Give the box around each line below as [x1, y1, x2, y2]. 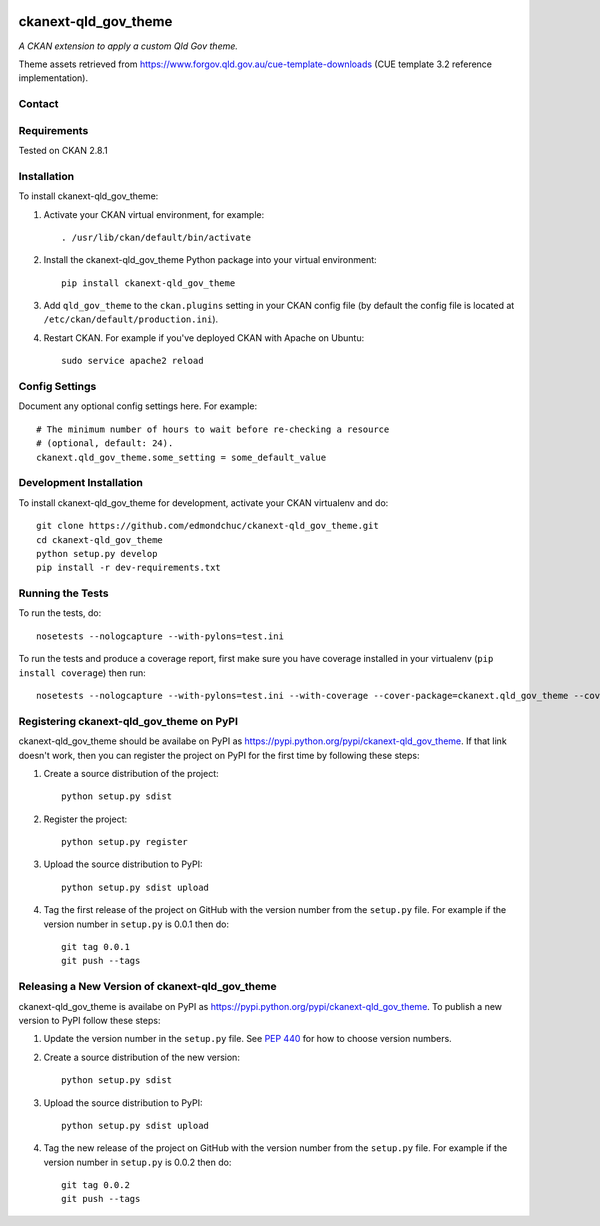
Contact [18, 97, 59, 111]
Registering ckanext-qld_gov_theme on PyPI [18, 714, 239, 728]
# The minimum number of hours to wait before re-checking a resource [36, 423, 390, 435]
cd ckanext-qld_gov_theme [36, 534, 164, 545]
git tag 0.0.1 [61, 941, 130, 953]
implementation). [18, 72, 89, 84]
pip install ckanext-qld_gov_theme [61, 277, 236, 289]
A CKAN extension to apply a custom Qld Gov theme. [18, 40, 239, 52]
